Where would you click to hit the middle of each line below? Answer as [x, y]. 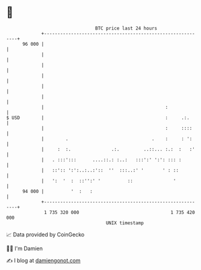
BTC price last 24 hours [126, 28]
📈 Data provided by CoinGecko [45, 235]
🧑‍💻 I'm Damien [25, 248]
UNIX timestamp [125, 223]
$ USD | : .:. [98, 118]
